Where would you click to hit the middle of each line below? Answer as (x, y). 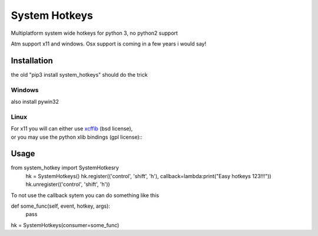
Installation (32, 60)
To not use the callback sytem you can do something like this (85, 195)
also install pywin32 (35, 101)
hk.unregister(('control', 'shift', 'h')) (68, 184)
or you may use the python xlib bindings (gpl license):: (77, 137)
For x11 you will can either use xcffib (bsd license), (72, 129)
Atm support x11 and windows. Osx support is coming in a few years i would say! (108, 44)
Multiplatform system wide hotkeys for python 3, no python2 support (94, 33)
